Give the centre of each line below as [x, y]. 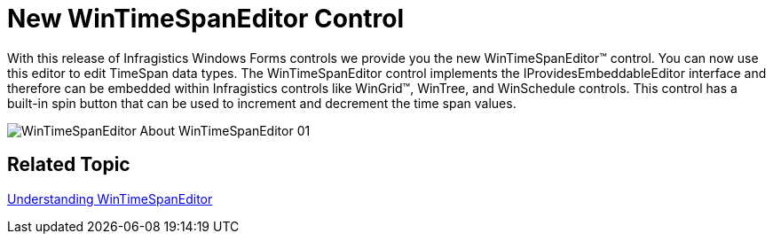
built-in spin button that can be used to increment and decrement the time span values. [262, 103]
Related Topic [69, 165]
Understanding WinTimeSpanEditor [110, 198]
